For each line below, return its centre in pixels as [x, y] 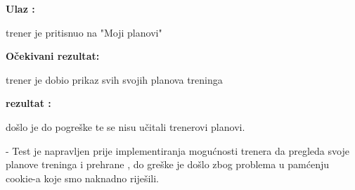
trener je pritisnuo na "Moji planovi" [84, 32]
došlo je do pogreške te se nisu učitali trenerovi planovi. [125, 126]
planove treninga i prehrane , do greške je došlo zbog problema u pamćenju [168, 164]
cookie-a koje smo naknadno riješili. [82, 178]
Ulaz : [20, 8]
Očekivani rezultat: [53, 56]
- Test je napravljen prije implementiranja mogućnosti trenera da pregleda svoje [177, 150]
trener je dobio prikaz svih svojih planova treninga [114, 79]
